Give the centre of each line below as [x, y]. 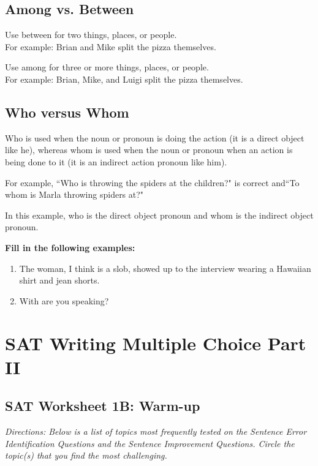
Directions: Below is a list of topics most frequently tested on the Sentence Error [156, 431]
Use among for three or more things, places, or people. [107, 67]
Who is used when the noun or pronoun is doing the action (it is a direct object [155, 137]
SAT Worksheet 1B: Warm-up [103, 406]
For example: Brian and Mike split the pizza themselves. [111, 46]
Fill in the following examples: [70, 247]
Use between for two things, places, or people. [91, 35]
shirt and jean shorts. [59, 280]
